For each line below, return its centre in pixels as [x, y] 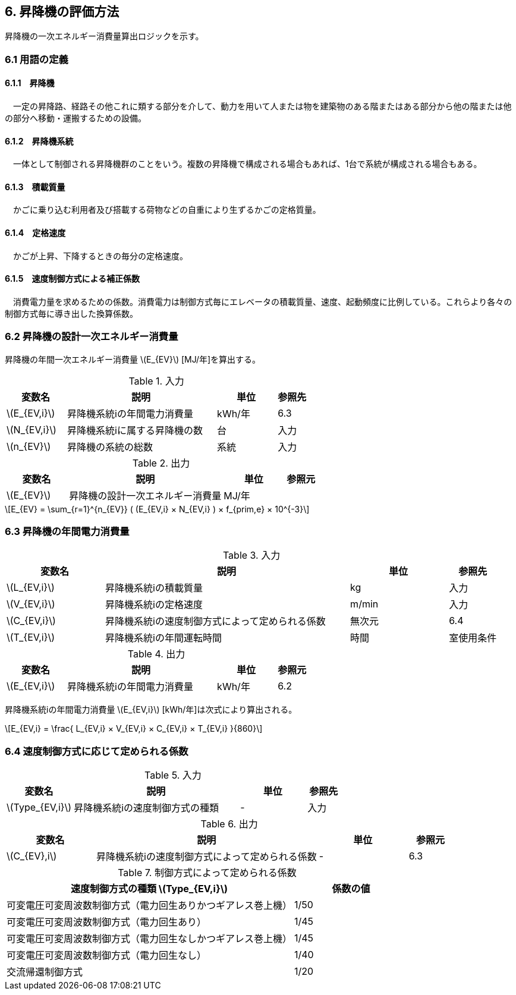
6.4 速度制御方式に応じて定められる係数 [97, 751]
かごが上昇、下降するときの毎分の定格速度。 [100, 256]
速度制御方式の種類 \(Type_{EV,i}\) [149, 889]
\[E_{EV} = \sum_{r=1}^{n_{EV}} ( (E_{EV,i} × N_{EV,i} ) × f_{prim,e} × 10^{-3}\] [157, 509]
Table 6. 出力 [229, 824]
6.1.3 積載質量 [35, 187]
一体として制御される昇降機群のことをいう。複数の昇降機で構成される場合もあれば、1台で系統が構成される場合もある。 [247, 164]
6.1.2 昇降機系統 [39, 141]
